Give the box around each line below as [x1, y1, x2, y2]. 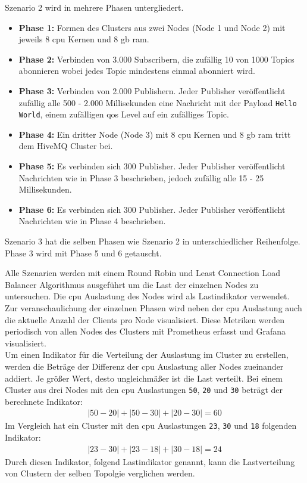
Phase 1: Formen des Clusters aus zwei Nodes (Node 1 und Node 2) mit [18, 21, 286, 33]
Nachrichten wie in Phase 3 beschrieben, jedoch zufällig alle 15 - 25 [18, 171, 264, 184]
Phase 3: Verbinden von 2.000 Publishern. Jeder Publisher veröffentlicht [18, 84, 286, 97]
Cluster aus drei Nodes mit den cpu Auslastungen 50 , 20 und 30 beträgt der [5, 383, 283, 396]
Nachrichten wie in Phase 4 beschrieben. [18, 215, 166, 227]
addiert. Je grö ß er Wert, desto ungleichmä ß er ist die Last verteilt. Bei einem [5, 371, 283, 384]
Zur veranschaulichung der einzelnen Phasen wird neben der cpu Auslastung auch [5, 302, 302, 314]
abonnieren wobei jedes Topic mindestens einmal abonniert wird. [18, 64, 255, 77]
